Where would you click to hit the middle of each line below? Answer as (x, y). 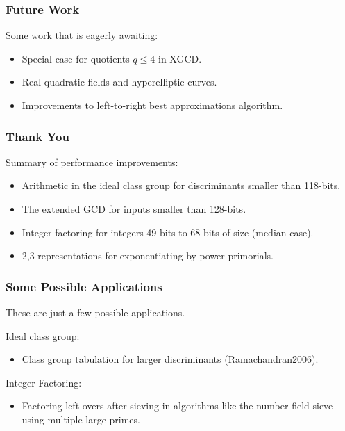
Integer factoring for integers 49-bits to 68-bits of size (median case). (168, 232)
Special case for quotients (76, 58)
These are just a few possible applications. (95, 312)
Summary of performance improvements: (92, 162)
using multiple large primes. (81, 419)
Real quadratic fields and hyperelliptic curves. (119, 82)
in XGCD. (180, 58)
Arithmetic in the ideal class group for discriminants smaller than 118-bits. (181, 185)
